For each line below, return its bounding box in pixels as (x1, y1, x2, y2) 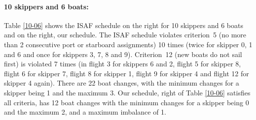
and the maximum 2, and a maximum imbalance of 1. (4, 107, 166, 117)
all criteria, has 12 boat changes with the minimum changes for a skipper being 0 (4, 97, 249, 107)
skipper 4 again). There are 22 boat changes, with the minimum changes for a (4, 78, 239, 88)
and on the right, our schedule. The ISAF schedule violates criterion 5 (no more (4, 30, 247, 40)
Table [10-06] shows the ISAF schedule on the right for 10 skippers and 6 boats (4, 20, 243, 30)
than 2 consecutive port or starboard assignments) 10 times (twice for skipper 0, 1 (4, 39, 253, 49)
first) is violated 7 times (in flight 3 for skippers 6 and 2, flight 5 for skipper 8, (4, 59, 241, 69)
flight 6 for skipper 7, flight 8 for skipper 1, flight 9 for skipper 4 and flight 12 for (4, 68, 249, 78)
